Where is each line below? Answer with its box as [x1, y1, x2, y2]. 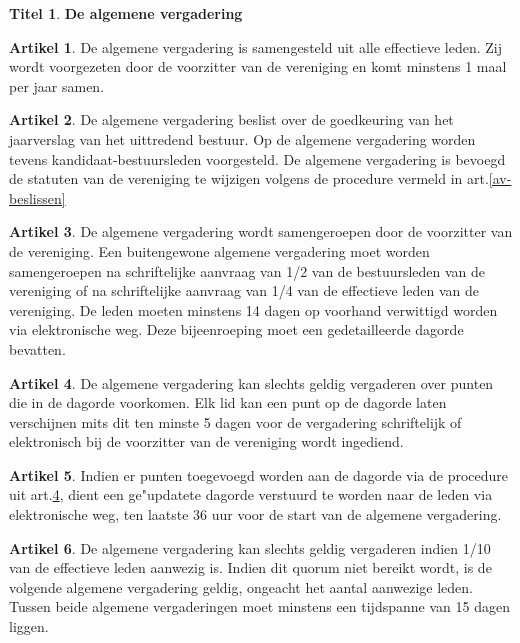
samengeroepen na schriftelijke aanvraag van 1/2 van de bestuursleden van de [9, 260, 486, 281]
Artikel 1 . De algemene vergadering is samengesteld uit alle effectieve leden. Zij [9, 36, 502, 57]
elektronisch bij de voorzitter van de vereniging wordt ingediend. [9, 431, 404, 452]
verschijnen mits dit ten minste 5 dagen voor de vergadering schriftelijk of [9, 411, 462, 432]
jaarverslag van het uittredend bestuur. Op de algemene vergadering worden [9, 128, 476, 149]
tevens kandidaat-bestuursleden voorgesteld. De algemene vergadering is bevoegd [9, 148, 506, 169]
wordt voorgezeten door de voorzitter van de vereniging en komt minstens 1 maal [9, 56, 507, 77]
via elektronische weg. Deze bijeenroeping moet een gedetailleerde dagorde [9, 319, 464, 340]
